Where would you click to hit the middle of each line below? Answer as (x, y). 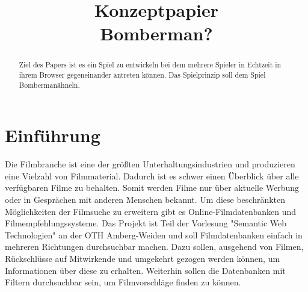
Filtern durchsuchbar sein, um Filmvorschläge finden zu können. (123, 282)
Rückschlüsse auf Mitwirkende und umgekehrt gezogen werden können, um (143, 259)
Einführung (53, 135)
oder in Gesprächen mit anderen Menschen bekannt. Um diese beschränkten (145, 200)
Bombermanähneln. (49, 85)
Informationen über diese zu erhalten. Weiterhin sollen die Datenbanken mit (145, 270)
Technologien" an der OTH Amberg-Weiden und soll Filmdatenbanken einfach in (154, 235)
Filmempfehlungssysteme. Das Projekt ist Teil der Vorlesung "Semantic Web (146, 223)
